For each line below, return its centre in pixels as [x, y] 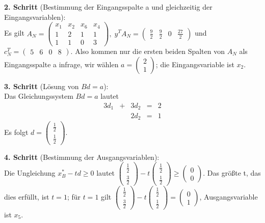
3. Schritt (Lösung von [42, 86]
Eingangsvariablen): [35, 17]
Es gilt [14, 33]
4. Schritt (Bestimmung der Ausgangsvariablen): [82, 157]
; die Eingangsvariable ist [195, 64]
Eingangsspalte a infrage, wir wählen [61, 64]
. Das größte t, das [232, 173]
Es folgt [16, 132]
